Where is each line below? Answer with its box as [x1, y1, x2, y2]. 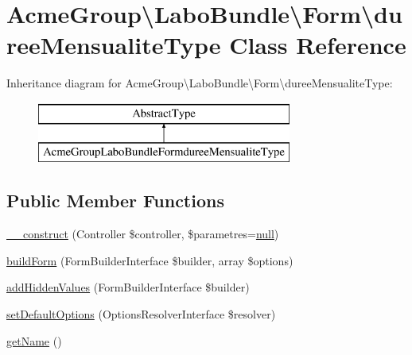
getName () [6, 332, 62, 349]
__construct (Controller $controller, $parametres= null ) [6, 226, 279, 242]
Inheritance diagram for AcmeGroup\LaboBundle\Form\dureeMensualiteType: [6, 75, 393, 91]
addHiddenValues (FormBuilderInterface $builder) [6, 279, 250, 295]
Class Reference [229, 29, 406, 61]
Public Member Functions [6, 188, 224, 213]
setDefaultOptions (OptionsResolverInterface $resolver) [6, 306, 276, 322]
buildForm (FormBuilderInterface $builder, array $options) [6, 252, 293, 268]
